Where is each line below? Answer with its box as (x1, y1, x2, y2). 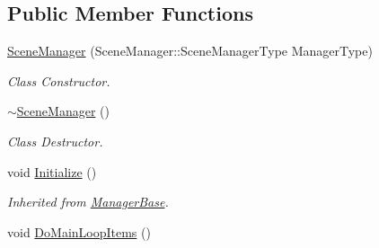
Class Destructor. (7, 131, 103, 150)
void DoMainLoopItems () (7, 222, 151, 241)
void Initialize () (7, 162, 97, 181)
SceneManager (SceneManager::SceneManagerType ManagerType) (7, 41, 373, 60)
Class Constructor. (7, 71, 110, 90)
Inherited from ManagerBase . (7, 192, 169, 211)
